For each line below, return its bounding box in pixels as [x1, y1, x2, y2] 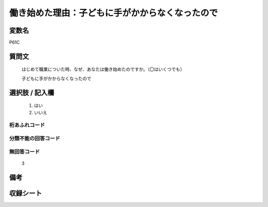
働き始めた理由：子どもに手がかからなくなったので [9, 7, 218, 18]
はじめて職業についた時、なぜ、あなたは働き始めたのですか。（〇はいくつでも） [21, 66, 185, 72]
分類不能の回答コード [9, 135, 61, 142]
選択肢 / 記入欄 [9, 88, 55, 97]
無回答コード [9, 148, 40, 155]
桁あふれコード [9, 122, 45, 129]
